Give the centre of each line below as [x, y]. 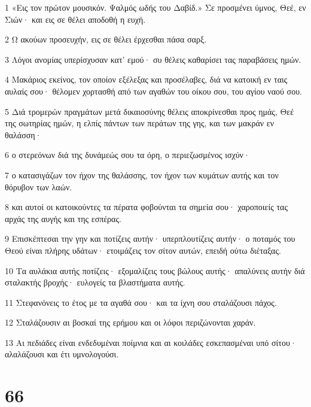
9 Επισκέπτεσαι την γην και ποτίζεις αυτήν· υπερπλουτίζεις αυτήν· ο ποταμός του [150, 239]
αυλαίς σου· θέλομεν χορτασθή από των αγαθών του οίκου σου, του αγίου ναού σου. [153, 91]
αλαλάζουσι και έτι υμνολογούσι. [62, 354]
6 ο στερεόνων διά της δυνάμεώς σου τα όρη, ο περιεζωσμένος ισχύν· [127, 155]
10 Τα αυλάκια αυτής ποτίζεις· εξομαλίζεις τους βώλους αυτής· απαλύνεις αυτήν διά [155, 270]
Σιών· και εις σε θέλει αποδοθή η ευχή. [75, 19]
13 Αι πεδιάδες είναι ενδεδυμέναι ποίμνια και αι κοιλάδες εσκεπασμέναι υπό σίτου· [151, 342]
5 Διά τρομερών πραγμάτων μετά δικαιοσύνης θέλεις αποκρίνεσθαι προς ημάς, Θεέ [150, 111]
